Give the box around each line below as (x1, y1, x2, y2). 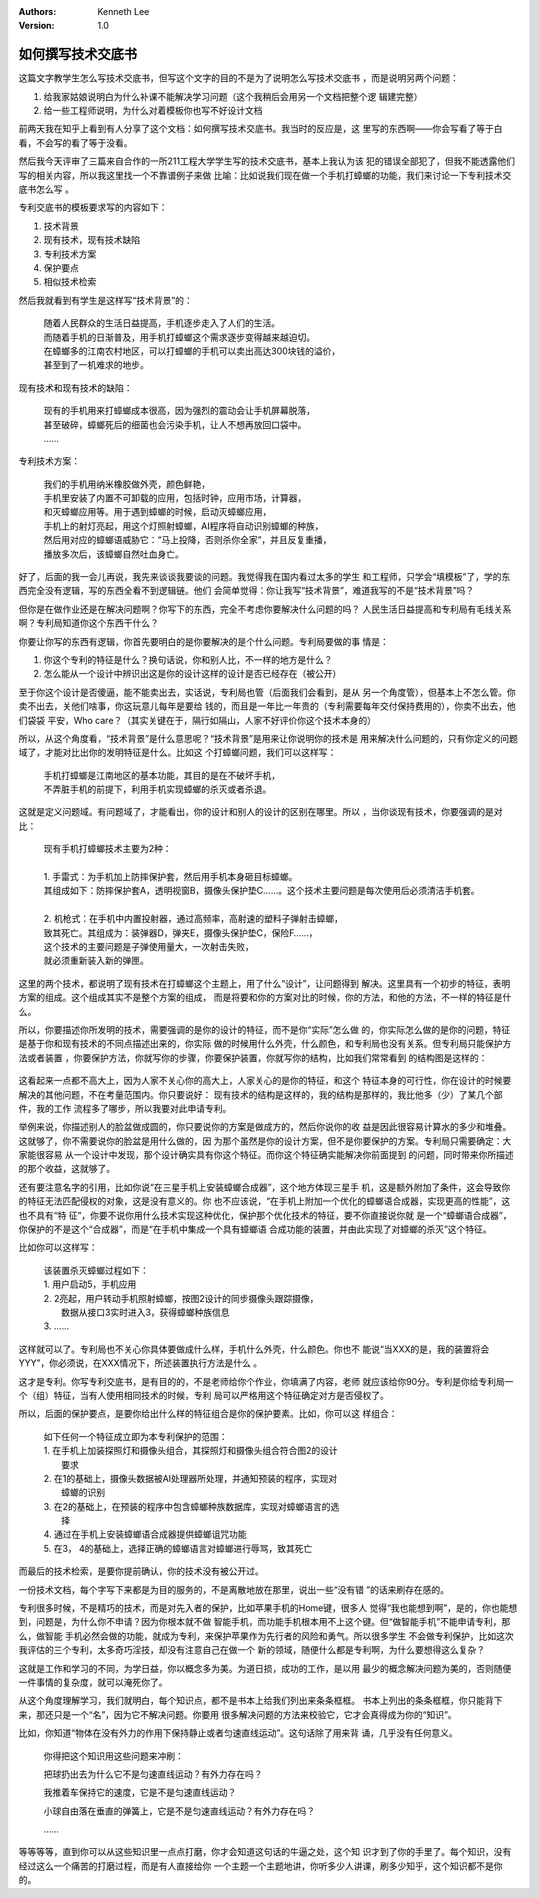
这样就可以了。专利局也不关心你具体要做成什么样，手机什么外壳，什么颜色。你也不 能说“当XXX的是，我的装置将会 (18, 1343, 490, 1355)
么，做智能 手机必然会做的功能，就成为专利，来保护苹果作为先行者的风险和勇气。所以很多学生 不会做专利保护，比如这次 (18, 1630, 514, 1642)
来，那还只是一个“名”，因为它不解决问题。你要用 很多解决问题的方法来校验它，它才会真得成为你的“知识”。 (18, 1708, 457, 1720)
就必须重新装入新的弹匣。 (43, 955, 149, 967)
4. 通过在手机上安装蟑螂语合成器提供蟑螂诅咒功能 (43, 1528, 247, 1540)
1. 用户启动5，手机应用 (43, 1278, 137, 1290)
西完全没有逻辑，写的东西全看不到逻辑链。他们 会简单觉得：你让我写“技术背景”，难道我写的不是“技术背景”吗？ (18, 585, 475, 597)
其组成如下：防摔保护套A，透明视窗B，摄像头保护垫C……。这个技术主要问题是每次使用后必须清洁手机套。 (43, 885, 480, 897)
